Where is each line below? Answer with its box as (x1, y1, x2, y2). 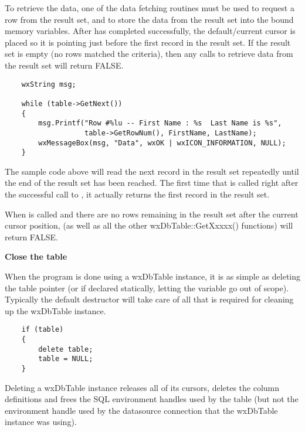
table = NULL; (38, 355, 93, 363)
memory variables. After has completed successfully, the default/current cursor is (5, 25, 296, 37)
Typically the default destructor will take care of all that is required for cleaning (5, 293, 294, 305)
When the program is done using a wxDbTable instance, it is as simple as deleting (5, 270, 301, 282)
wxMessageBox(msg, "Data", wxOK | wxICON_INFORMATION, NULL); (38, 138, 286, 147)
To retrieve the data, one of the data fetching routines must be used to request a (5, 2, 294, 13)
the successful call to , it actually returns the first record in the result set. (5, 188, 270, 200)
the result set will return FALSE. (5, 59, 124, 71)
